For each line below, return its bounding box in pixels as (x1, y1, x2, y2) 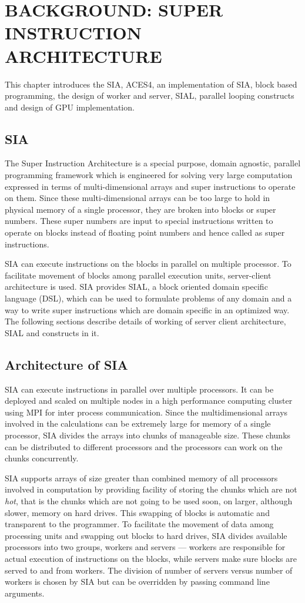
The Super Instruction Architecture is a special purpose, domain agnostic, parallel (5, 157, 301, 169)
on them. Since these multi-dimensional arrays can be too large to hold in (5, 192, 270, 204)
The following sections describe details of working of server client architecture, (5, 315, 286, 327)
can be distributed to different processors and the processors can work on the (5, 440, 283, 453)
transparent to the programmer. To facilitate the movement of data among (5, 518, 274, 530)
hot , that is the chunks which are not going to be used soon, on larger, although (5, 494, 293, 507)
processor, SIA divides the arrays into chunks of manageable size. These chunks (5, 428, 291, 441)
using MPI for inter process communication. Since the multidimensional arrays (5, 406, 288, 418)
